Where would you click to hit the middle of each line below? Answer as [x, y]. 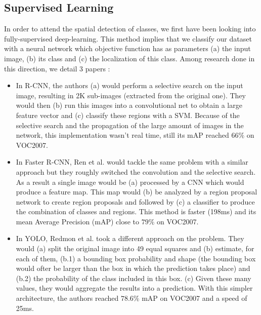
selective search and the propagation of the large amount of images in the [130, 125]
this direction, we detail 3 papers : [57, 68]
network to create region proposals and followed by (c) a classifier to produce [135, 201]
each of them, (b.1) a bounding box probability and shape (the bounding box [136, 258]
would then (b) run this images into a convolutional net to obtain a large [129, 105]
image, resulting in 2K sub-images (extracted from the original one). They [131, 95]
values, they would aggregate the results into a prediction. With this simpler [134, 288]
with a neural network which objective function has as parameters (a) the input [127, 48]
